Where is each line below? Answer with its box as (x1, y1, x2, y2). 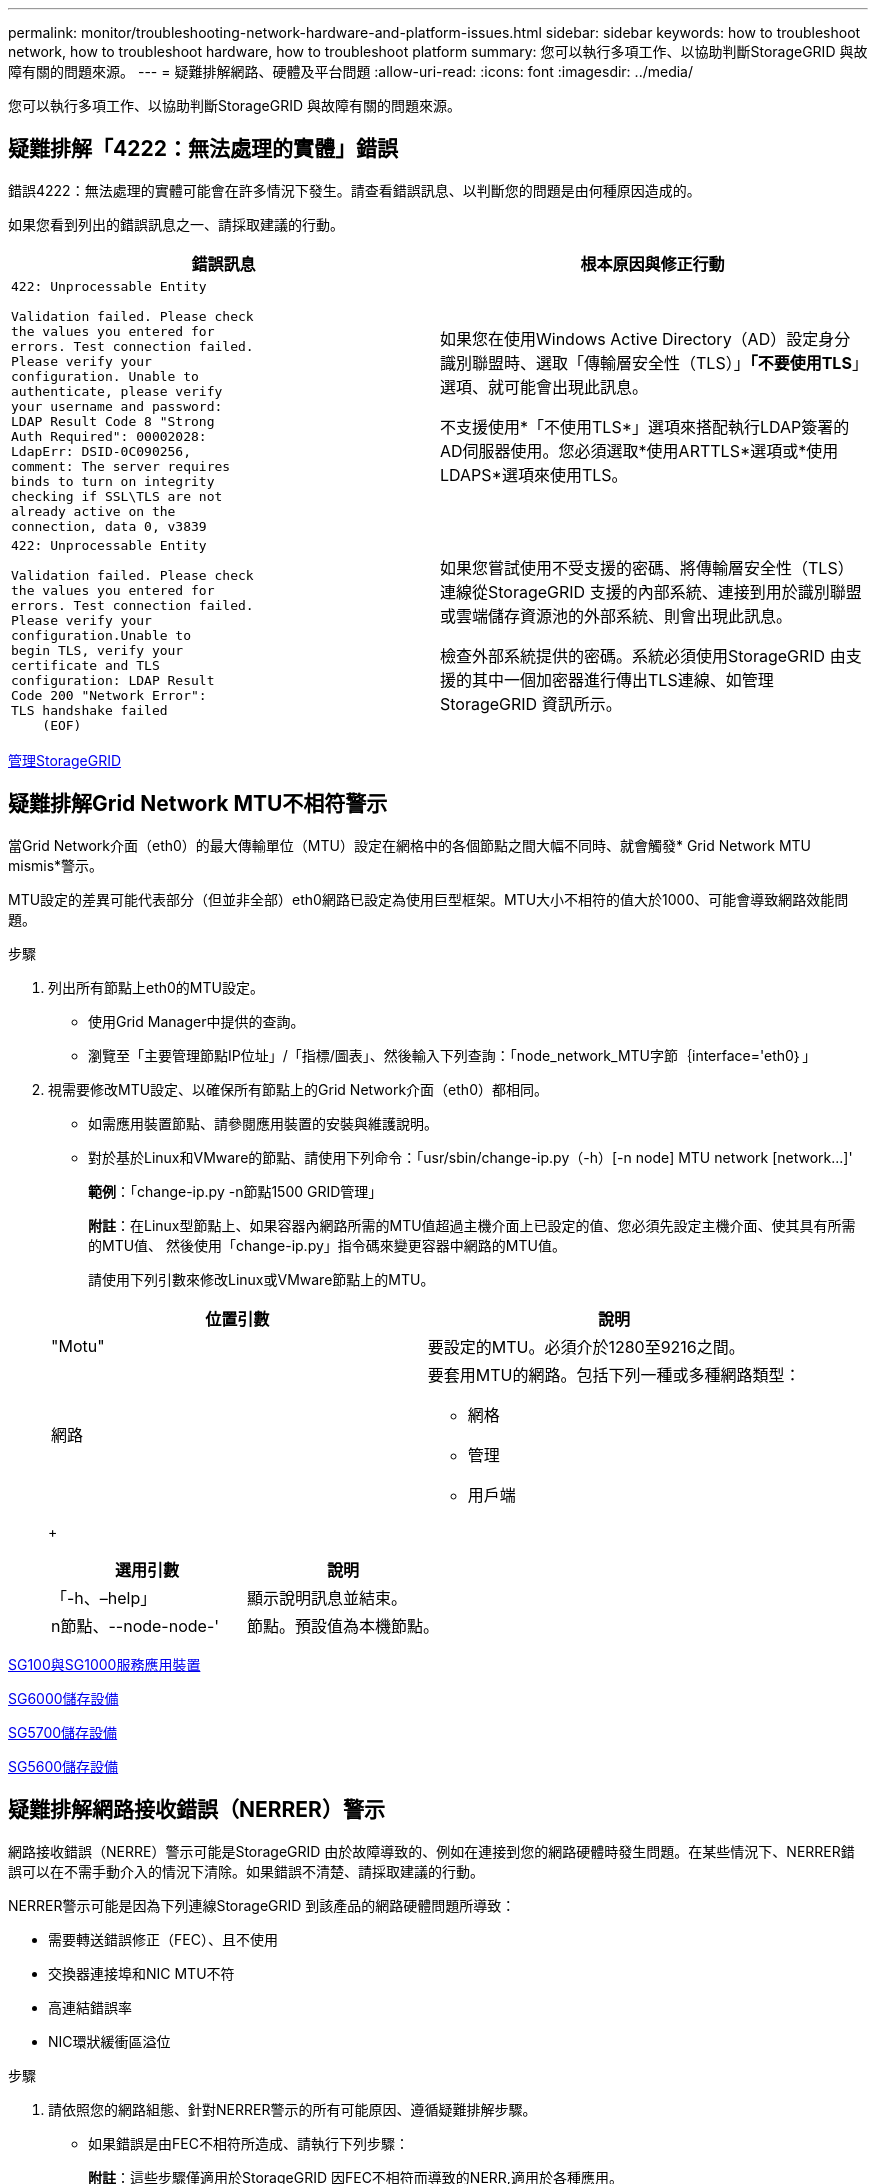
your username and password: (11, 398, 223, 414)
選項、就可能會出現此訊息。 (440, 377, 649, 398)
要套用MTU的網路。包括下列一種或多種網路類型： (427, 1364, 801, 1385)
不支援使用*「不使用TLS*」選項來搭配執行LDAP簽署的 (440, 417, 850, 438)
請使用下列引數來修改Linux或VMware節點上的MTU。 (88, 1270, 435, 1288)
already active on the (11, 503, 176, 519)
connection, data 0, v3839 (11, 518, 207, 534)
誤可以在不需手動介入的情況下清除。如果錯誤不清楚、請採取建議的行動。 (8, 1862, 484, 1880)
